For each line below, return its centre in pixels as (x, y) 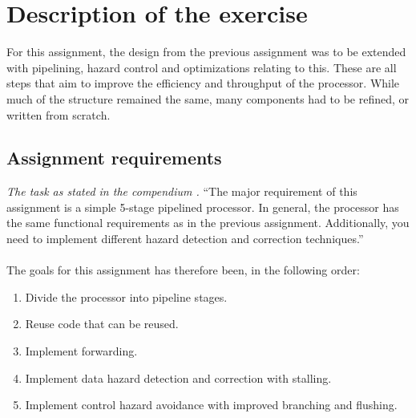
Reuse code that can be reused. (102, 324)
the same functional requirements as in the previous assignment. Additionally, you (208, 223)
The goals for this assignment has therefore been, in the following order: (183, 270)
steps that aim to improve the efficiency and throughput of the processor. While (203, 83)
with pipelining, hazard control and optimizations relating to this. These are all (202, 67)
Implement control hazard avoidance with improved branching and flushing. (211, 405)
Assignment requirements (114, 158)
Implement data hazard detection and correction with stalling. (178, 377)
